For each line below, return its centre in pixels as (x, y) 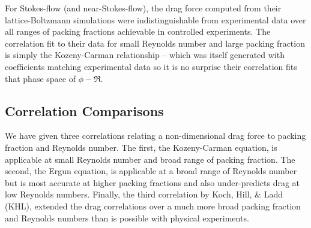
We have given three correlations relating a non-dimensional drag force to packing (155, 136)
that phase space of (40, 78)
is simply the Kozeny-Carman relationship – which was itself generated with (145, 55)
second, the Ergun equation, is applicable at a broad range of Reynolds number (151, 171)
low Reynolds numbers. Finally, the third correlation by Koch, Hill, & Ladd (144, 194)
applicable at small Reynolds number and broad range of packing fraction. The (150, 159)
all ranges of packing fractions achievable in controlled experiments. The (138, 31)
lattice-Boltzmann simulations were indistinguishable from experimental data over (155, 19)
